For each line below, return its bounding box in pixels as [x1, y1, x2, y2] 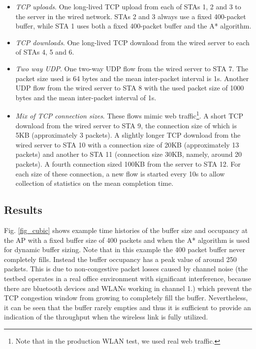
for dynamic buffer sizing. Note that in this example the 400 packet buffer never [4, 244, 245, 255]
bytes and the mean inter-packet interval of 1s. [15, 92, 157, 102]
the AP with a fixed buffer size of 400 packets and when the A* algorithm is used [4, 234, 250, 245]
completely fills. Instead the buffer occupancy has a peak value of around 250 [4, 254, 237, 264]
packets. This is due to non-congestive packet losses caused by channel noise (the [4, 263, 248, 274]
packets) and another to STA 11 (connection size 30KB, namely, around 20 [15, 149, 242, 159]
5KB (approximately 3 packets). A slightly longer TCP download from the [15, 130, 241, 140]
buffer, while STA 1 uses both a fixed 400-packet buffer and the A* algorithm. [15, 21, 252, 31]
